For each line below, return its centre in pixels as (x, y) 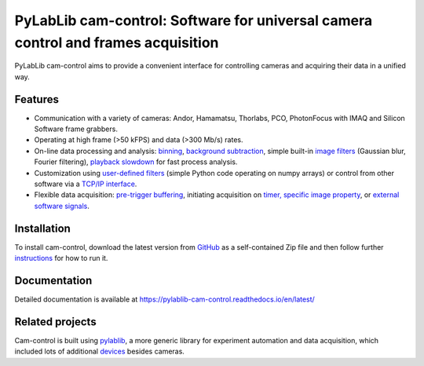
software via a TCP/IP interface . (86, 184)
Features (37, 99)
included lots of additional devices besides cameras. (99, 351)
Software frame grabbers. (76, 129)
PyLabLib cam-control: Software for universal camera (194, 20)
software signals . (62, 206)
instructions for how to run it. (61, 258)
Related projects (56, 322)
